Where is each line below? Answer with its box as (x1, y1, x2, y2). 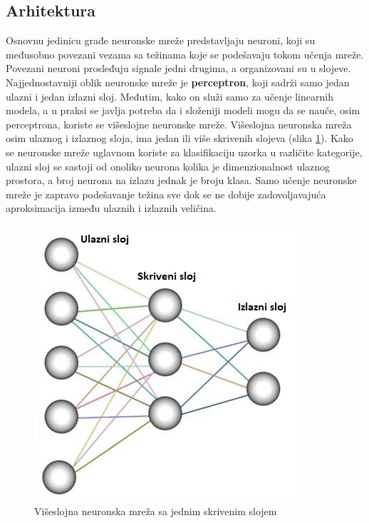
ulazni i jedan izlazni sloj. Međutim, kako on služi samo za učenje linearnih (6, 88, 333, 103)
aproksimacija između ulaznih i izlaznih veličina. (6, 200, 217, 215)
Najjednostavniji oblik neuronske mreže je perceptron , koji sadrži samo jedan (6, 74, 350, 89)
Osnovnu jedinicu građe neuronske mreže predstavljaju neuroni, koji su (6, 33, 316, 48)
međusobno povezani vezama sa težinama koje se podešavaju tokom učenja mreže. (6, 46, 364, 61)
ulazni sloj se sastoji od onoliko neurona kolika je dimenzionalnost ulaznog (6, 158, 331, 173)
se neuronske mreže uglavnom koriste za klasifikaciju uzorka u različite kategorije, (6, 144, 363, 159)
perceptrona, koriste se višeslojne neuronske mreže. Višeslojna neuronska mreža (6, 116, 352, 131)
